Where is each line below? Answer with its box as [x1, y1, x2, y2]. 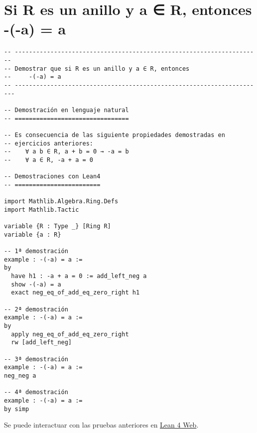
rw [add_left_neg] [11, 339, 72, 346]
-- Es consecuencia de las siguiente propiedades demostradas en [4, 131, 225, 139]
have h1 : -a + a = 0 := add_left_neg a [11, 273, 147, 280]
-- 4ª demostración [4, 389, 68, 396]
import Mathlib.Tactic [4, 206, 79, 213]
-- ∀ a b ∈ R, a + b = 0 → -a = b [4, 148, 129, 155]
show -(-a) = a [11, 281, 61, 288]
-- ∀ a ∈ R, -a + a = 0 [4, 156, 93, 163]
